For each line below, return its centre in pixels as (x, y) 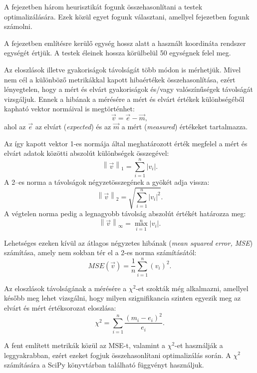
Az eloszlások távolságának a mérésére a (65, 288)
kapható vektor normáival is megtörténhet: (69, 109)
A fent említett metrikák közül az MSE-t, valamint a (85, 345)
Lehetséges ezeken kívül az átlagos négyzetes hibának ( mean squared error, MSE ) (128, 242)
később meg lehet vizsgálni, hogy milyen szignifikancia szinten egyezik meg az (123, 298)
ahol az (15, 127)
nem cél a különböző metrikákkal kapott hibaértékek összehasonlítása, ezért (120, 79)
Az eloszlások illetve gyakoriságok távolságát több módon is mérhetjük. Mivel (123, 69)
